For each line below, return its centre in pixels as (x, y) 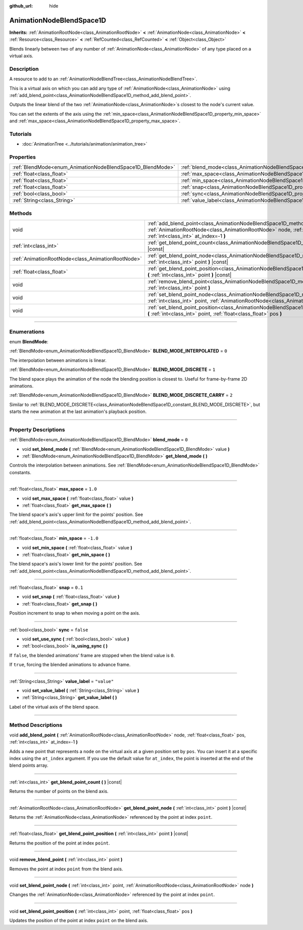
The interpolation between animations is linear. (58, 360)
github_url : (21, 6)
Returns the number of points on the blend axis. (59, 792)
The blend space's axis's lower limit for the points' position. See (76, 564)
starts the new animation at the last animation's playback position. (78, 411)
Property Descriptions (37, 430)
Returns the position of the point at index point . (60, 843)
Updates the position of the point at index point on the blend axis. (79, 920)
